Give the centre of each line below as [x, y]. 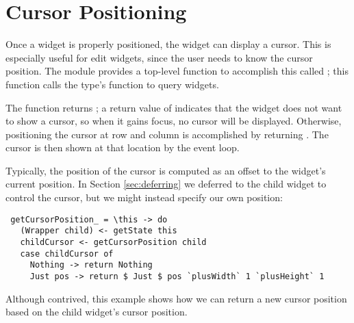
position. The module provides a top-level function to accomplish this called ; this [177, 71]
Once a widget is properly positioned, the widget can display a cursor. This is [168, 44]
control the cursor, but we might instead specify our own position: [144, 197]
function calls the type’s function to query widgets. [112, 84]
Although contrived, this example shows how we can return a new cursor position [176, 298]
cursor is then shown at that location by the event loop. [123, 147]
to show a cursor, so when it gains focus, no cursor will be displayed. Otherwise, [174, 121]
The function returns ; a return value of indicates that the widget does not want [174, 107]
